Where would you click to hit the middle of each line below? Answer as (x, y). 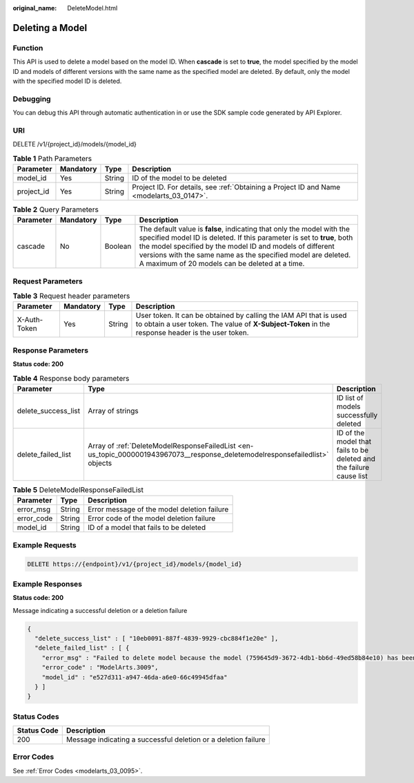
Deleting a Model (50, 28)
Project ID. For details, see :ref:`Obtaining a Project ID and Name (236, 187)
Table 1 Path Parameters (52, 158)
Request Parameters (48, 281)
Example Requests (45, 545)
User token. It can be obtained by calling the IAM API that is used (241, 316)
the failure (353, 468)
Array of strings (113, 411)
